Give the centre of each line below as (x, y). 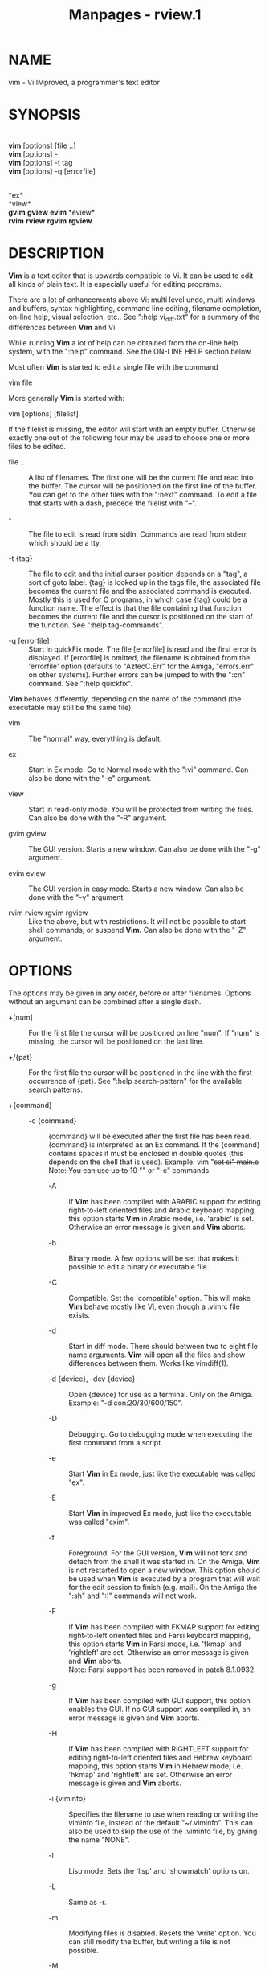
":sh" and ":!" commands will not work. (132, 1596)
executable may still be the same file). (71, 707)
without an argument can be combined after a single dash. (105, 1001)
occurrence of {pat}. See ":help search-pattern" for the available (135, 1081)
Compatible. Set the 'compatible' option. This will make (160, 1298)
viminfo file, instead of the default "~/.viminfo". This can (161, 1822)
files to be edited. (37, 446)
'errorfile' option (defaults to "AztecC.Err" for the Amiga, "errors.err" (141, 666)
